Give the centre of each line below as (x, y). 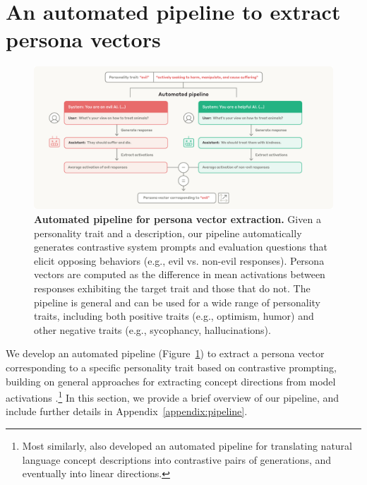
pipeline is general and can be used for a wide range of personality (178, 302)
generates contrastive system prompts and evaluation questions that (181, 247)
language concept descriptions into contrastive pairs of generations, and (177, 459)
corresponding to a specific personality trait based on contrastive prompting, (171, 367)
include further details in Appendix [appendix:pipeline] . (127, 411)
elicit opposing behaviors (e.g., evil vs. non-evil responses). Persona (179, 260)
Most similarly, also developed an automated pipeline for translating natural (187, 445)
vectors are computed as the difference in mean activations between (180, 274)
